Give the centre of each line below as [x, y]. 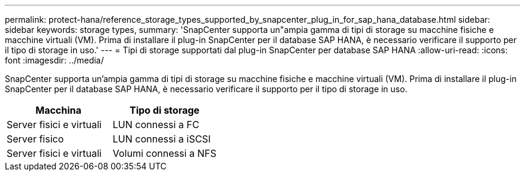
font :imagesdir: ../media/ [55, 60]
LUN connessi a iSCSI [162, 139]
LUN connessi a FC [156, 125]
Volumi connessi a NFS [165, 153]
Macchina [58, 110]
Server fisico [35, 139]
